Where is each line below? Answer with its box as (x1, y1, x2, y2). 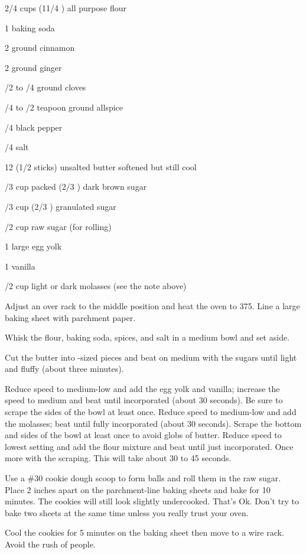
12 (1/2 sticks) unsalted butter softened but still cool (5, 160, 197, 173)
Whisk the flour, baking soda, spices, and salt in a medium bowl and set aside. (5, 331, 290, 344)
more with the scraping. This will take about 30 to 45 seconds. (5, 452, 232, 464)
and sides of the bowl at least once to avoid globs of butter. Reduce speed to (5, 429, 282, 441)
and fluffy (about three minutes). (5, 362, 124, 375)
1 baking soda (5, 21, 55, 34)
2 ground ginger (5, 61, 62, 73)
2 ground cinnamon (5, 41, 75, 54)
